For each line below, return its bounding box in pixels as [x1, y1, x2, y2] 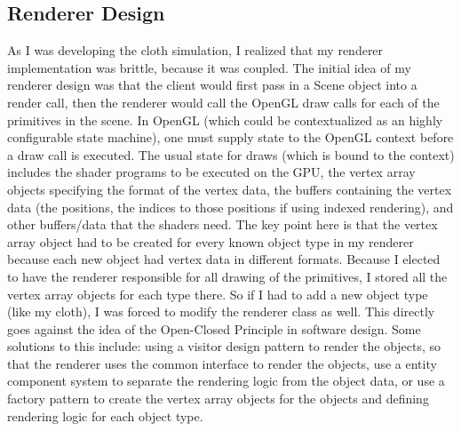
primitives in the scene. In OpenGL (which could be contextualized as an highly [7, 110, 443, 129]
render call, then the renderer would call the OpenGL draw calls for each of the [7, 92, 440, 111]
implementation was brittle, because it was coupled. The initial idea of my [7, 58, 411, 76]
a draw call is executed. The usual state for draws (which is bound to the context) [7, 145, 455, 164]
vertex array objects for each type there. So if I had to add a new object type [7, 284, 428, 303]
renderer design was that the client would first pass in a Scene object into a [7, 76, 417, 94]
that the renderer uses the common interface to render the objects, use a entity [7, 354, 437, 372]
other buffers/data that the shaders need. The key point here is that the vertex [7, 215, 438, 234]
